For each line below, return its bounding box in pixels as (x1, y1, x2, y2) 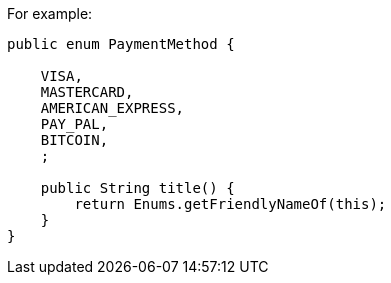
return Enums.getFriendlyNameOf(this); (74, 196, 387, 212)
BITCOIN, (40, 132, 109, 148)
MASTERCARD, (40, 84, 134, 100)
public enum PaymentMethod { (7, 36, 235, 52)
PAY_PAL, (40, 116, 109, 132)
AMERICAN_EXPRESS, (40, 100, 185, 116)
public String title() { (40, 180, 235, 196)
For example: (7, 5, 93, 22)
